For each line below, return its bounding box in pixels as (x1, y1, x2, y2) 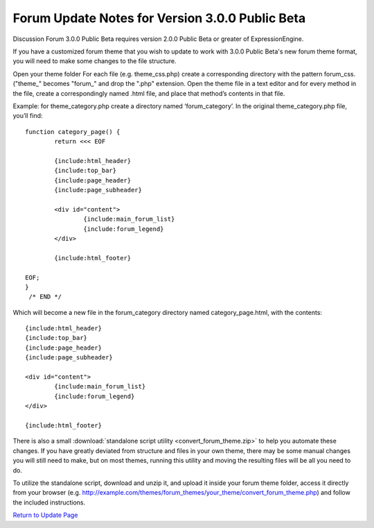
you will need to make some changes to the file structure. (12, 57, 177, 65)
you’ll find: (12, 112, 43, 120)
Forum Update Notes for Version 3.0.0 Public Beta (12, 10, 306, 26)
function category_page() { (25, 128, 121, 135)
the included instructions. (12, 498, 86, 506)
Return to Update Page (12, 511, 78, 520)
